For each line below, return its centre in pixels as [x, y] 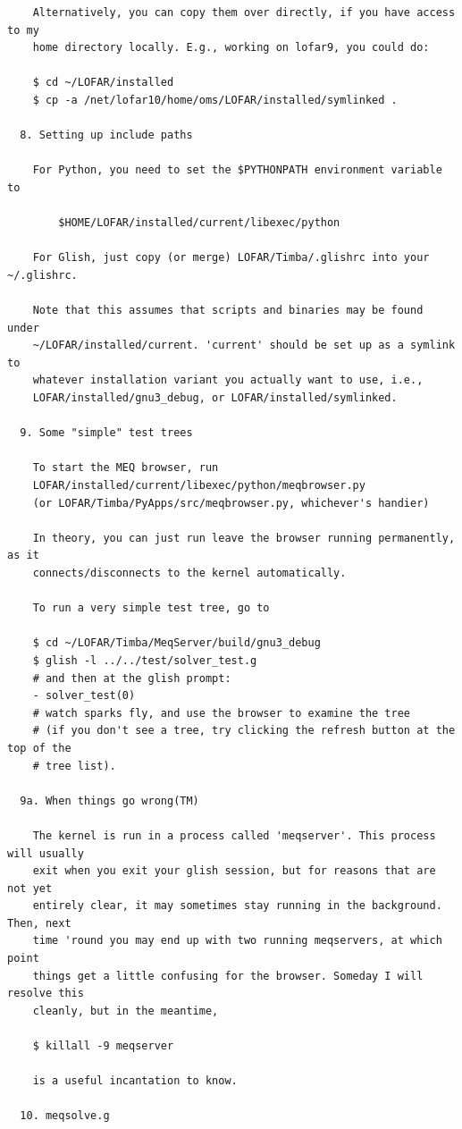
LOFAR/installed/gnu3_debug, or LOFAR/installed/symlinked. [215, 398]
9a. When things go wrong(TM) [109, 800]
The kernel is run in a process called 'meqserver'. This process [234, 835]
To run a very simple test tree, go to [151, 608]
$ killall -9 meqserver [103, 1046]
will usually [46, 853]
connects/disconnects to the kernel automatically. [189, 573]
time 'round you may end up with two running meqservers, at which [237, 941]
